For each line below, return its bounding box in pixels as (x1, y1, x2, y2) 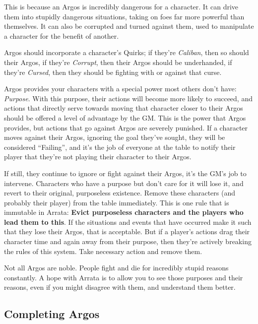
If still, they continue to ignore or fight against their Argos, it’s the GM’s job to (4, 168, 247, 178)
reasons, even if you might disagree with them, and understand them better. (4, 282, 236, 292)
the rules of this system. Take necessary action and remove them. (4, 246, 202, 256)
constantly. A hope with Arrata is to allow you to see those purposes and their (4, 272, 243, 282)
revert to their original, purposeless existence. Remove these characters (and (4, 188, 235, 198)
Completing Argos (4, 306, 100, 322)
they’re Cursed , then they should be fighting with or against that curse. (4, 66, 222, 77)
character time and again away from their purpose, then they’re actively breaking (4, 236, 252, 247)
